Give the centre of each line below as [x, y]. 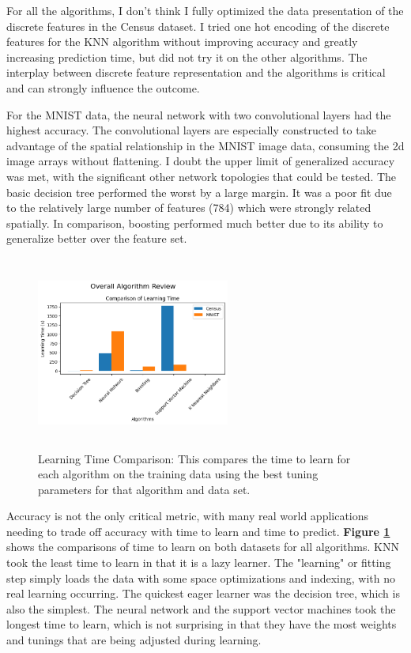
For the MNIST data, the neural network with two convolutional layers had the [199, 114]
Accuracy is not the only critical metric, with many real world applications [188, 516]
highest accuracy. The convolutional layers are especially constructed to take [191, 130]
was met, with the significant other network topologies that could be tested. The [202, 176]
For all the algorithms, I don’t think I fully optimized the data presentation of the [205, 10]
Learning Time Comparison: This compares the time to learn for [194, 458]
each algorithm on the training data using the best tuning [178, 474]
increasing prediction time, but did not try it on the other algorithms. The [187, 57]
